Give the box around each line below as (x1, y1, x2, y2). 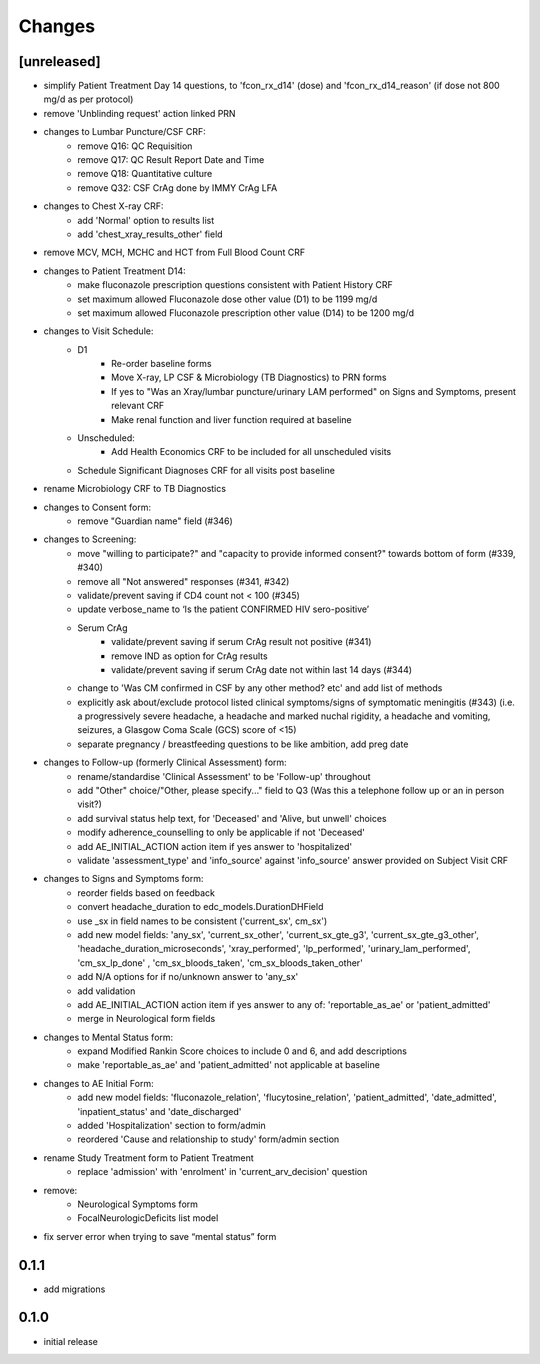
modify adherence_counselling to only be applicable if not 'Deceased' (77, 826, 365, 839)
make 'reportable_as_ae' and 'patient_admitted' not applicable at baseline (77, 1059, 380, 1071)
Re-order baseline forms (111, 358, 212, 370)
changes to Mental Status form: (43, 1031, 174, 1043)
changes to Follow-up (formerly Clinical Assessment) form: (43, 756, 287, 769)
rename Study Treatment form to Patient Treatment (43, 1151, 254, 1164)
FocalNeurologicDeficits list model (77, 1212, 219, 1224)
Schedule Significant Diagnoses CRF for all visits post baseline (77, 464, 335, 476)
